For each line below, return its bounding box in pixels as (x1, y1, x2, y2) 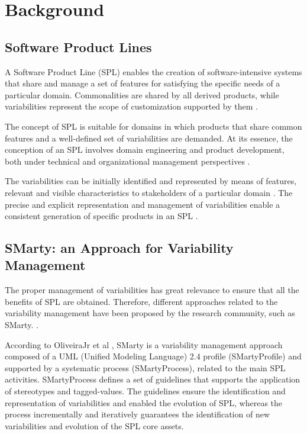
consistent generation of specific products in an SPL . (5, 210, 198, 222)
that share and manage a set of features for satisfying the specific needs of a (5, 77, 280, 89)
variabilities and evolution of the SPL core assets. (5, 419, 184, 432)
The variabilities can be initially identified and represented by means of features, (5, 175, 297, 187)
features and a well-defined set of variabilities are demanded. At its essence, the (5, 131, 293, 144)
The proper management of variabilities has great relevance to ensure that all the (5, 284, 299, 296)
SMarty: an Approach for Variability (5, 239, 234, 257)
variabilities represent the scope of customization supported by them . (5, 100, 258, 112)
